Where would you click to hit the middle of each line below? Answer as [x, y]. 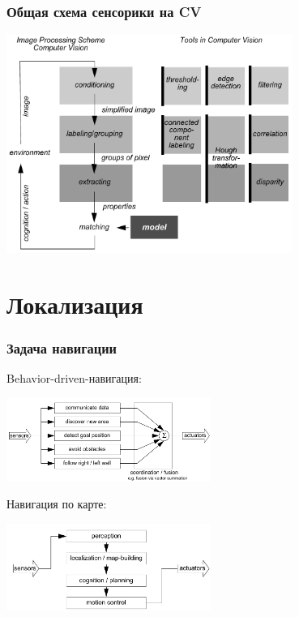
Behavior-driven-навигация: [74, 378]
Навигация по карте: [57, 504]
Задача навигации [62, 347]
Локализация [75, 304]
